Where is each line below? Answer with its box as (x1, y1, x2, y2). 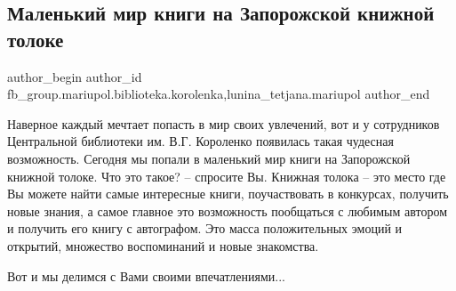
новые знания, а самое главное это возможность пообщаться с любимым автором (7, 201, 448, 220)
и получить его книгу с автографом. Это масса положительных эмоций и (7, 219, 403, 238)
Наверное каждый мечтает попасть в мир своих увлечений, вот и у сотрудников (7, 114, 440, 133)
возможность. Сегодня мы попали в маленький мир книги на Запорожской (7, 149, 411, 167)
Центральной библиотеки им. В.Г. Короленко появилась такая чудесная (7, 132, 394, 150)
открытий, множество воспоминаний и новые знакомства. (7, 236, 319, 255)
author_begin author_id (7, 67, 142, 85)
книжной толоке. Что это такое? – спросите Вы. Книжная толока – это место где (7, 166, 446, 185)
